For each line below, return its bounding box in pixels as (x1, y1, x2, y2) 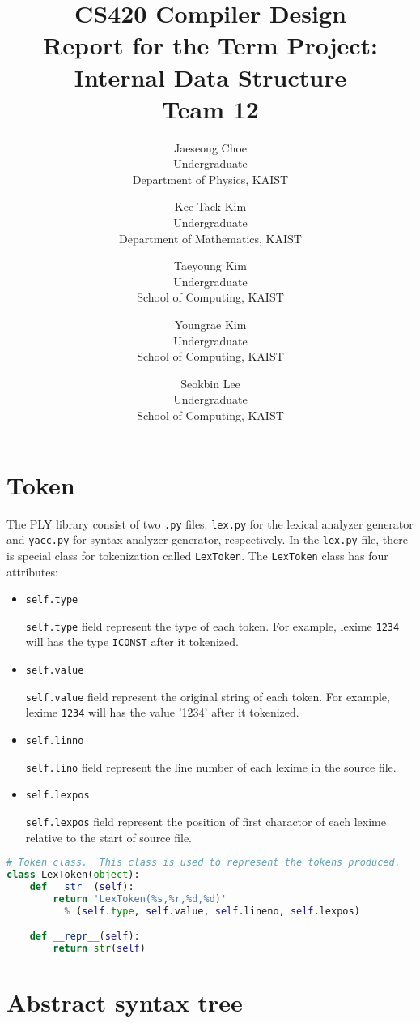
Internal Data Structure (74, 60, 347, 93)
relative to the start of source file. (25, 828, 192, 845)
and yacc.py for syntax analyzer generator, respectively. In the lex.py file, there (6, 531, 408, 548)
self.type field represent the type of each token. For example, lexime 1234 (25, 617, 400, 634)
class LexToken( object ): (6, 869, 140, 881)
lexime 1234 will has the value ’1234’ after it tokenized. (25, 704, 299, 721)
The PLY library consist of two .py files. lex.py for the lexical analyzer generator (6, 515, 414, 532)
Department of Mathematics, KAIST (119, 229, 302, 246)
